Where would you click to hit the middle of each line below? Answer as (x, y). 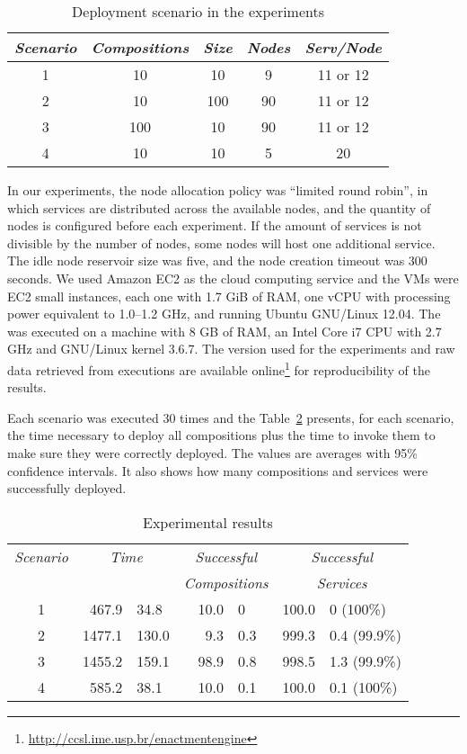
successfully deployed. (67, 488)
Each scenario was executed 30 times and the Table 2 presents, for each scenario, (231, 417)
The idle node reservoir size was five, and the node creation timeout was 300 (217, 260)
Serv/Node (344, 47)
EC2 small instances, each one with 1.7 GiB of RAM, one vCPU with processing (229, 296)
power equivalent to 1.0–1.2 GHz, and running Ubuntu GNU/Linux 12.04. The (224, 314)
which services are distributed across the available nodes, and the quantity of (219, 207)
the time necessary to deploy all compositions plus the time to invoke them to (221, 435)
